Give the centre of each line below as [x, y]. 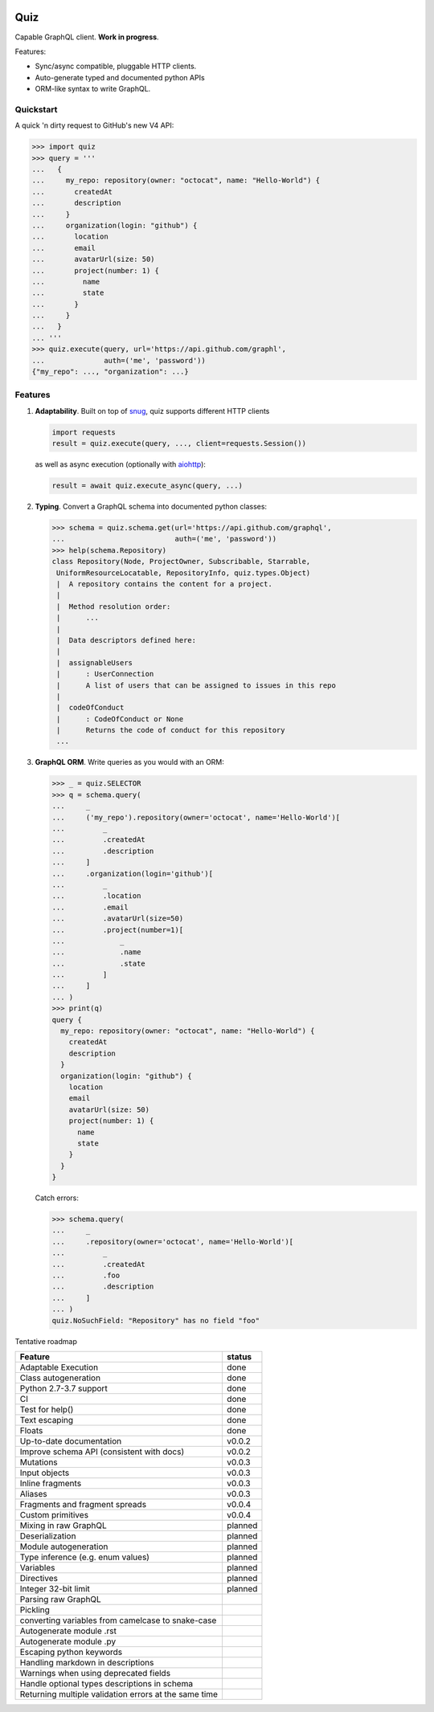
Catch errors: [57, 1198]
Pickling [35, 1609]
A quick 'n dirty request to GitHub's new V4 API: [94, 125]
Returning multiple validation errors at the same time [119, 1694]
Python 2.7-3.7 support [63, 1388]
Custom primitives [54, 1514]
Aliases [33, 1493]
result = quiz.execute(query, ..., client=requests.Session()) [179, 443]
